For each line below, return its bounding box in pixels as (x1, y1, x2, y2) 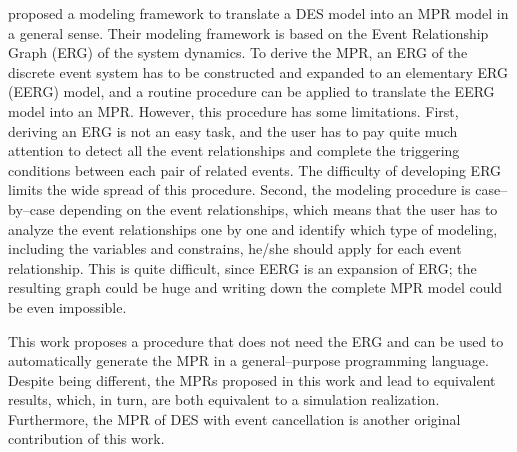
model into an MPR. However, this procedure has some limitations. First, (8, 100, 459, 121)
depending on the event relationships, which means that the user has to (59, 198, 498, 219)
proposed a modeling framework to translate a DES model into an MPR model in (8, 3, 509, 23)
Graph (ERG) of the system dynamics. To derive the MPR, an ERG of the (8, 42, 468, 63)
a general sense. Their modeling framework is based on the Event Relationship (8, 22, 489, 43)
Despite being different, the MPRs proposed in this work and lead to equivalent (8, 369, 496, 390)
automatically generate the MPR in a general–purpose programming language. (8, 350, 489, 371)
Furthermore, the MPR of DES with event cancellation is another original (8, 408, 461, 429)
